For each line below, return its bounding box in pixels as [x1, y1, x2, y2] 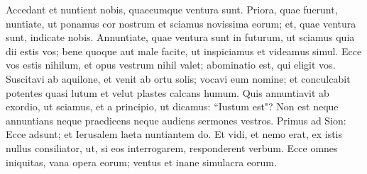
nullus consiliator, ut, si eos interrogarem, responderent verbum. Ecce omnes [6, 140, 338, 155]
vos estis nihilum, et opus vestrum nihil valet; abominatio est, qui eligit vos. [6, 57, 336, 72]
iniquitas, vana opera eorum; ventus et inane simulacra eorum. [6, 154, 277, 169]
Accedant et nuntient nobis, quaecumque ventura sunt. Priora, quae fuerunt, [6, 2, 338, 16]
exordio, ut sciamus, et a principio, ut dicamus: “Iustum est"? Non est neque [6, 99, 339, 114]
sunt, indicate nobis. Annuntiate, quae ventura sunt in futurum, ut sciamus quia [6, 30, 355, 45]
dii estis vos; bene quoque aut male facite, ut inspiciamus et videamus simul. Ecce [6, 43, 362, 58]
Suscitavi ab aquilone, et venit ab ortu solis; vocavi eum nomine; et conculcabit [6, 71, 351, 86]
